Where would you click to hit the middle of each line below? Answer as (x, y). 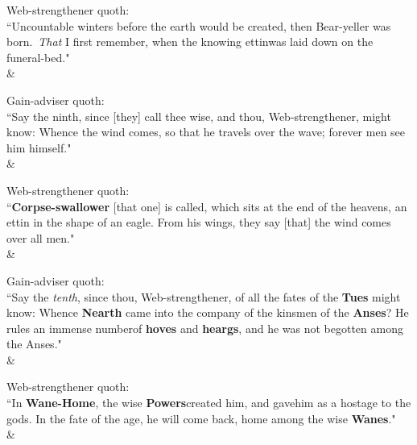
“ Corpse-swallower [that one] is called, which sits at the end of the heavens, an (207, 206)
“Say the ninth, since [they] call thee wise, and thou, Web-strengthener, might (199, 116)
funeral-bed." (38, 57)
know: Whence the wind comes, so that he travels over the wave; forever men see (206, 132)
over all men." (41, 237)
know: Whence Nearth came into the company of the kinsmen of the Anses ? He (208, 312)
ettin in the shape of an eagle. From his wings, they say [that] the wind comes (199, 222)
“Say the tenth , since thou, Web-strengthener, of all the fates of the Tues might (204, 296)
